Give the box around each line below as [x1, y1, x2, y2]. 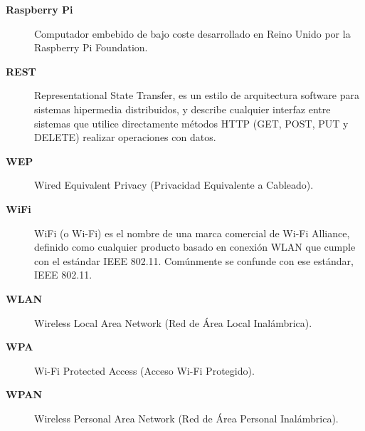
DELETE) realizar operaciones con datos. [34, 130, 216, 145]
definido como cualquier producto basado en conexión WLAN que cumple [34, 239, 356, 254]
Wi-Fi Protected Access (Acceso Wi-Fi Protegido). [34, 363, 255, 378]
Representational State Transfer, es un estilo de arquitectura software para [34, 88, 360, 103]
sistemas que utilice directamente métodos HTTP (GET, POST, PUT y [34, 115, 349, 130]
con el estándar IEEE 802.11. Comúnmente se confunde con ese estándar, [34, 253, 354, 268]
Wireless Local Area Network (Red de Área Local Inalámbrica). [34, 315, 312, 330]
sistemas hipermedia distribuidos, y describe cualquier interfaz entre [34, 101, 331, 116]
